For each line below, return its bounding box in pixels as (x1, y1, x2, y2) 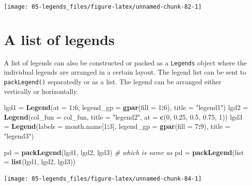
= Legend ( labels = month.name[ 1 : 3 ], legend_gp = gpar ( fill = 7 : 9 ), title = (4, 121, 231, 131)
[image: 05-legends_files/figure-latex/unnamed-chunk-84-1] (4, 175, 202, 182)
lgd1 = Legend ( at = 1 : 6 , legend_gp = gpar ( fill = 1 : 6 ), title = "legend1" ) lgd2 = (4, 102, 248, 112)
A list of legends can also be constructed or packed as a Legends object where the (4, 57, 247, 67)
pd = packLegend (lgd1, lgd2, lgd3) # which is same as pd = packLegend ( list (4, 147, 244, 157)
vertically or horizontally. (4, 86, 79, 96)
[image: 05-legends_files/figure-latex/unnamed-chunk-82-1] (4, 3, 202, 10)
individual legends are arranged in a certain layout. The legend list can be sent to (4, 67, 246, 77)
